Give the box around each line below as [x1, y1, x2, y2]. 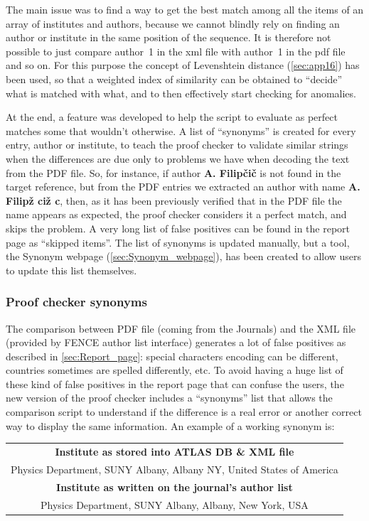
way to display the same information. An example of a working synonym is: [6, 418, 335, 433]
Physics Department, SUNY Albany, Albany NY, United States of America [11, 461, 338, 476]
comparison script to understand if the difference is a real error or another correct [6, 404, 362, 419]
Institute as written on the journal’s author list [56, 479, 293, 494]
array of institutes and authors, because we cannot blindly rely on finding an [6, 16, 340, 31]
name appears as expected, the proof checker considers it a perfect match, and [6, 207, 347, 222]
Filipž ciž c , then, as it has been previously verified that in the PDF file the [6, 193, 342, 208]
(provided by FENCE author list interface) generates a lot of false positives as [6, 335, 346, 350]
